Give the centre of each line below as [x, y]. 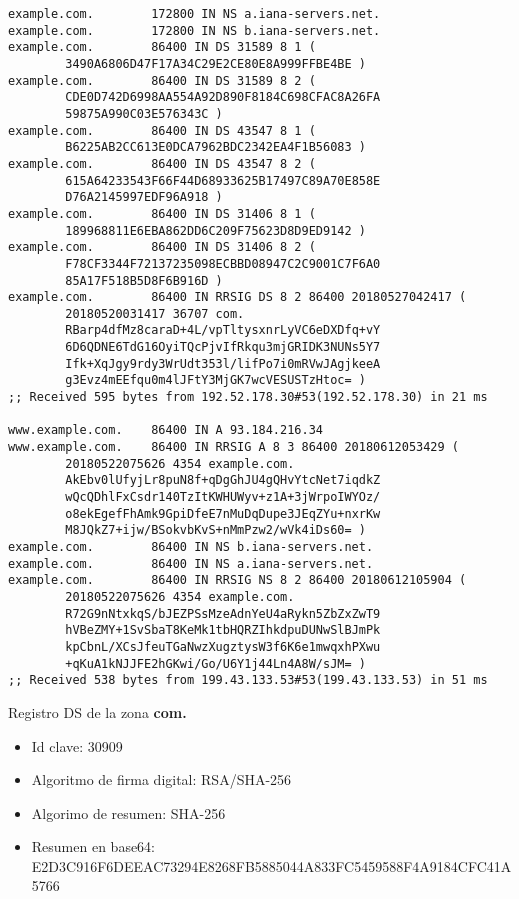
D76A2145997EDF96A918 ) [144, 197]
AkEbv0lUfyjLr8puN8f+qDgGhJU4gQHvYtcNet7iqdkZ [223, 480]
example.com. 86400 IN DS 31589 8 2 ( [162, 80]
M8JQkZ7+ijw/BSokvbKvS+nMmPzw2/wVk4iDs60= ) [215, 530]
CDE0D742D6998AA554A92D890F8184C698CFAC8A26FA [223, 97]
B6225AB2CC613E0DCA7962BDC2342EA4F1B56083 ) [215, 147]
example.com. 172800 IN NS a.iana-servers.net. [194, 14]
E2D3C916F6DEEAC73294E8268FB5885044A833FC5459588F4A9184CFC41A [271, 865]
